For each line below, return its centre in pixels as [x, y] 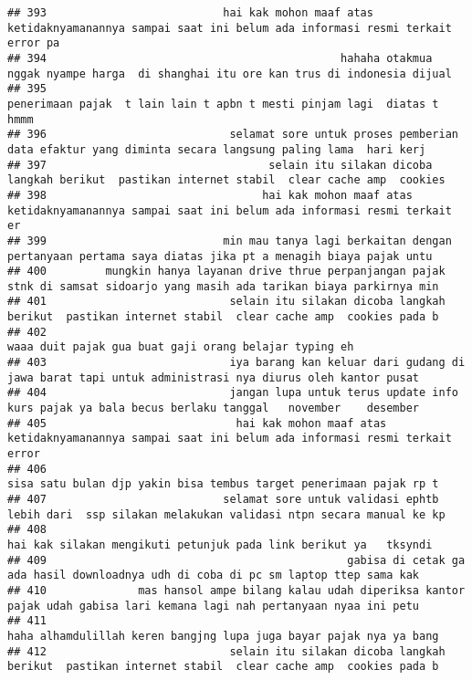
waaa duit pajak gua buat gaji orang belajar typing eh [181, 347]
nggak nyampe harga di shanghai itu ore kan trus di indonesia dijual [230, 73]
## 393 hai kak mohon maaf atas [190, 13]
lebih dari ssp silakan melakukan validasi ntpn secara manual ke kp [226, 514]
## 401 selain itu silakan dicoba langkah [226, 302]
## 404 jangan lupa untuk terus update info [233, 393]
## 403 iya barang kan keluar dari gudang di [236, 363]
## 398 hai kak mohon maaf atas [210, 195]
